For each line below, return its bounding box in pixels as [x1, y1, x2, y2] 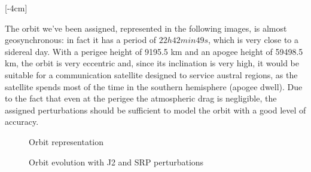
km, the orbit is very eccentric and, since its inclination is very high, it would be [5, 57, 300, 69]
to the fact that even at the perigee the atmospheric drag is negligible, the [5, 92, 277, 105]
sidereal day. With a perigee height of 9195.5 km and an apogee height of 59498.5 [5, 45, 303, 57]
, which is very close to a [208, 33, 299, 46]
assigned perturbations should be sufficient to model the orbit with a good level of [5, 103, 306, 116]
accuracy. [5, 115, 39, 128]
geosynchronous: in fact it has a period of [5, 33, 157, 46]
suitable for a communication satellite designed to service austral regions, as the [5, 68, 298, 81]
